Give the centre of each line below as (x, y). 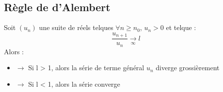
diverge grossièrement (188, 68)
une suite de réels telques (76, 27)
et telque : (181, 27)
